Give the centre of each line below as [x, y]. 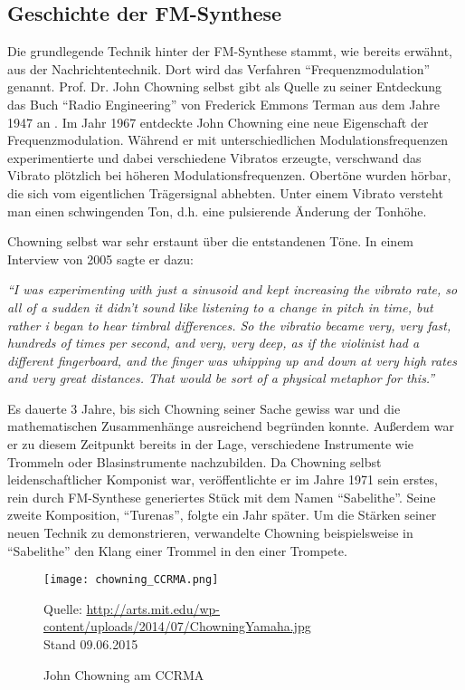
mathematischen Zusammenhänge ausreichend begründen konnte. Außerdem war [231, 426]
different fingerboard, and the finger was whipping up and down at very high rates [232, 360]
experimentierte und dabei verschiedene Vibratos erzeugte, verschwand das [214, 157]
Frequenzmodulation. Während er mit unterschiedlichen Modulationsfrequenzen [228, 140]
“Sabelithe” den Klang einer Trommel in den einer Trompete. [177, 550]
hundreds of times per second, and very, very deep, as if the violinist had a [214, 343]
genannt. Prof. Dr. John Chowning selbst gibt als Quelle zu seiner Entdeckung [224, 86]
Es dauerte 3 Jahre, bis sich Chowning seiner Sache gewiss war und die [204, 408]
